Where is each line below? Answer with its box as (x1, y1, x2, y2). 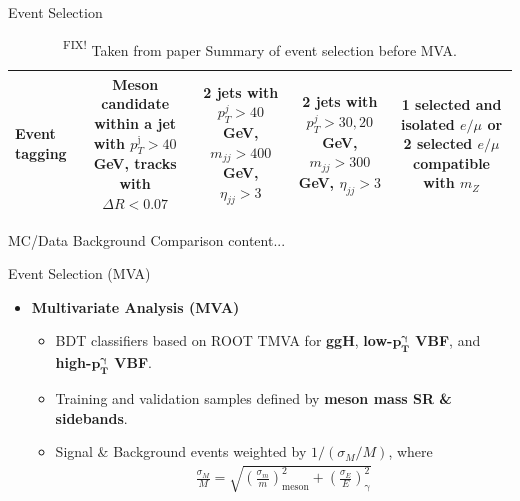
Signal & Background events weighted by (55, 441, 307, 462)
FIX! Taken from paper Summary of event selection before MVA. (63, 36, 457, 60)
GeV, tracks (93, 153, 177, 174)
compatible (413, 152, 490, 173)
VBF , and (415, 330, 481, 351)
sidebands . (55, 407, 128, 428)
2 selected (403, 133, 473, 154)
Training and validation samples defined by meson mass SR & (55, 388, 452, 409)
